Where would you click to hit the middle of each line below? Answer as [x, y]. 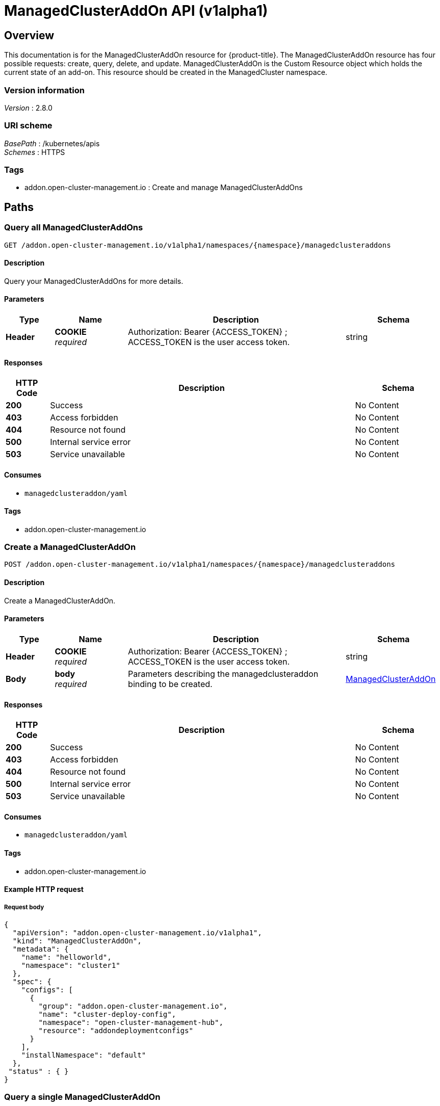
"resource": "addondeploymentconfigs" [116, 1030]
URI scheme [28, 126]
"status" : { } [38, 1071]
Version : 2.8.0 [28, 108]
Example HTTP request [44, 889]
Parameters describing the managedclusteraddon [223, 674]
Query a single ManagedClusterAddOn [82, 1097]
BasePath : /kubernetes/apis [52, 143]
